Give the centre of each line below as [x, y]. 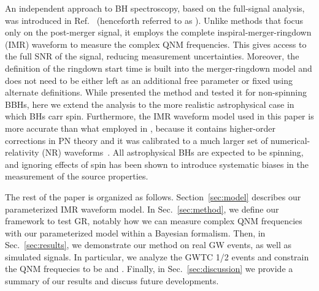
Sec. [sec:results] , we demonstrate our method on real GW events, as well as [148, 245]
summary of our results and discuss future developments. [112, 281]
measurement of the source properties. [77, 176]
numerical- [290, 140]
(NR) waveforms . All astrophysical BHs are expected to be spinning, [173, 152]
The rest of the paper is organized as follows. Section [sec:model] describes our [153, 196]
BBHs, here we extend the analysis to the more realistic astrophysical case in [150, 104]
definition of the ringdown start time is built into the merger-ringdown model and [159, 68]
